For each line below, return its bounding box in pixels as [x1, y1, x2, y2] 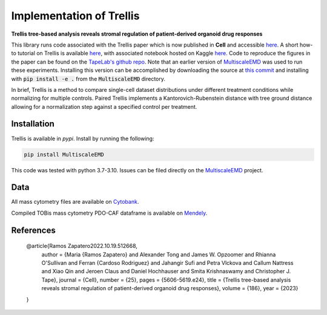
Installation [11, 119, 54, 129]
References [11, 225, 56, 235]
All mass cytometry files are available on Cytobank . [11, 198, 139, 206]
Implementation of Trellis [11, 9, 140, 22]
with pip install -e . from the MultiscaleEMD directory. [11, 75, 166, 82]
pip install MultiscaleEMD [24, 151, 104, 158]
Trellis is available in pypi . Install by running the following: [11, 135, 154, 142]
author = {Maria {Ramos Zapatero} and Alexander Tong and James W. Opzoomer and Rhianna [41, 251, 276, 258]
